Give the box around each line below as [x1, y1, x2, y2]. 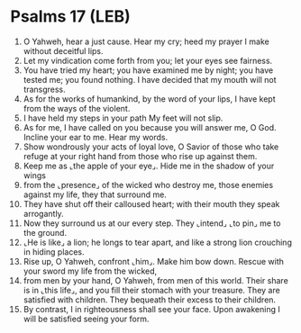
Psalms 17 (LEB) [10, 6, 131, 27]
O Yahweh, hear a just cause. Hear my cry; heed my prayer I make [23, 36, 269, 47]
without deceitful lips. [23, 45, 104, 56]
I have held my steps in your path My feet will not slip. [23, 112, 223, 123]
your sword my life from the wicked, [23, 265, 158, 276]
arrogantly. [23, 208, 64, 219]
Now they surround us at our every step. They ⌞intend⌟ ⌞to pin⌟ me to [23, 218, 281, 229]
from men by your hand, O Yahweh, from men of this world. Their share [23, 274, 289, 285]
